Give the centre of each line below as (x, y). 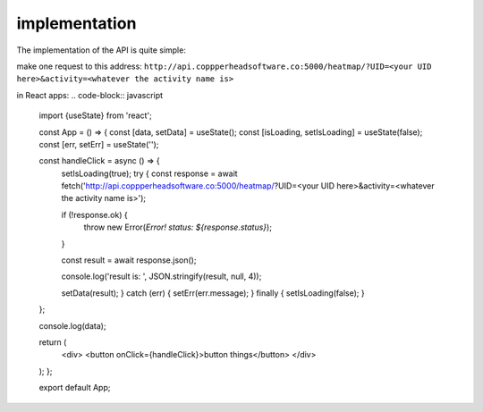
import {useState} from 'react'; (95, 115)
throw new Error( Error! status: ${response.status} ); (178, 227)
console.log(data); (72, 325)
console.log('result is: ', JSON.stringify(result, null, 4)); (161, 276)
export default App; (75, 388)
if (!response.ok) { (95, 214)
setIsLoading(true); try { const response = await (149, 173)
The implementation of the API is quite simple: (102, 50)
